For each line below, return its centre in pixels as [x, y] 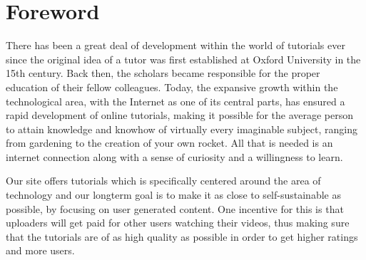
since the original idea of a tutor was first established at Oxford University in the [183, 59]
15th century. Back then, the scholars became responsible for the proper [163, 73]
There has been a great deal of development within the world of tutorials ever [176, 45]
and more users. [40, 250]
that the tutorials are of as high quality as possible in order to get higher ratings [182, 236]
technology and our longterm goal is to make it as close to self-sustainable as [173, 195]
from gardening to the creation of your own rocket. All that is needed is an [169, 143]
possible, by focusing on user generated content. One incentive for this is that [175, 208]
